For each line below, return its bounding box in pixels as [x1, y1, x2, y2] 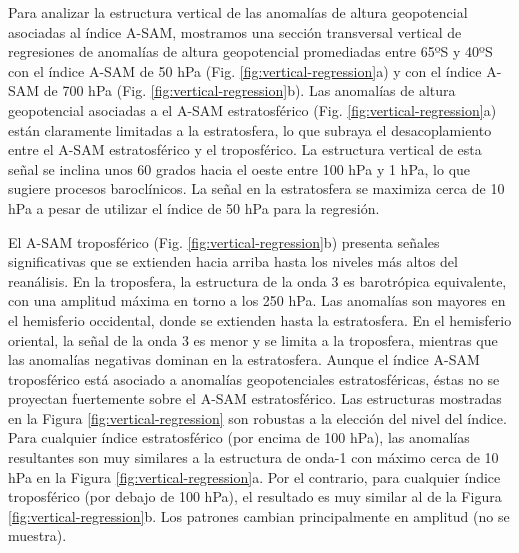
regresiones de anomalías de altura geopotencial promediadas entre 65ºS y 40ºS [8, 41, 493, 62]
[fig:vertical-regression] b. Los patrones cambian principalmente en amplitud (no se [8, 505, 510, 526]
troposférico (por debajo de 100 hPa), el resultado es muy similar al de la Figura [8, 486, 502, 507]
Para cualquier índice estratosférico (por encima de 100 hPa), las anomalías [8, 427, 470, 448]
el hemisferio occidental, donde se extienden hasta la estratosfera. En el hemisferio [8, 309, 512, 330]
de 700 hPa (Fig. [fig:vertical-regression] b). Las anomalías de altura [43, 80, 456, 101]
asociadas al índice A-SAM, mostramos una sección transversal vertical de [8, 21, 462, 42]
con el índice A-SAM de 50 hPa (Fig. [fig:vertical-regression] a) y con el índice [8, 60, 482, 81]
